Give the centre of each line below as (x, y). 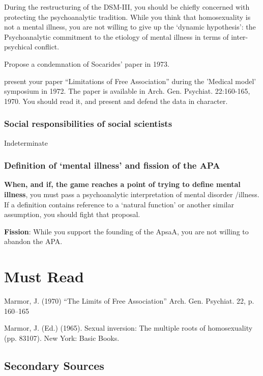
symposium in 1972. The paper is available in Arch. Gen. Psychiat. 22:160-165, (127, 91)
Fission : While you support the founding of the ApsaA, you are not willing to (126, 231)
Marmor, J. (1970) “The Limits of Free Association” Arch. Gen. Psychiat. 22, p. (129, 301)
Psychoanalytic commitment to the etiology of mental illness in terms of (116, 36)
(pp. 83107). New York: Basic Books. (62, 338)
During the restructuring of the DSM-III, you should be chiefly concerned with (127, 7)
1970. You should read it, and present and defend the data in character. (116, 101)
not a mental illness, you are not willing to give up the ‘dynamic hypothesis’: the (130, 27)
